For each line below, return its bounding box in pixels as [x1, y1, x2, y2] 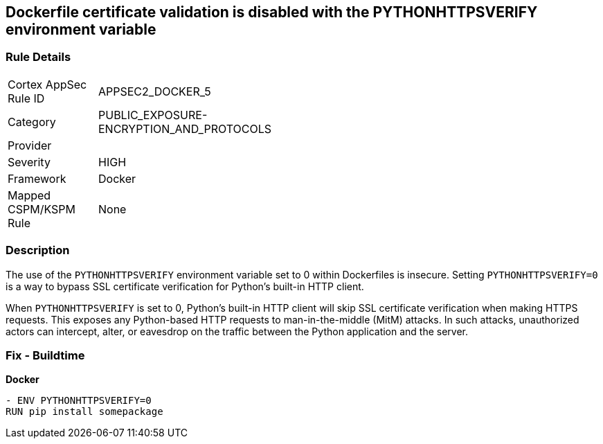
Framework [8, 171, 66, 186]
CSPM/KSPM [8, 202, 75, 216]
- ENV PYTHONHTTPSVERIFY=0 [6, 395, 152, 407]
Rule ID [8, 91, 45, 105]
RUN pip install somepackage [6, 406, 163, 418]
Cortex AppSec [8, 77, 87, 91]
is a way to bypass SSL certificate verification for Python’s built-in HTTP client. [6, 280, 364, 292]
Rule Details [6, 50, 71, 64]
